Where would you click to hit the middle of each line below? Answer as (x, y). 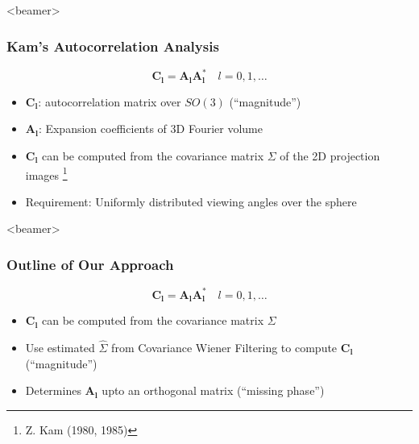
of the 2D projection (330, 155)
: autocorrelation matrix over (110, 101)
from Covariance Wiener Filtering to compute (224, 347)
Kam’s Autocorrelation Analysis (113, 46)
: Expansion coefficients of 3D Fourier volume (150, 129)
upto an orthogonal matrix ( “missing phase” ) (213, 390)
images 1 (46, 173)
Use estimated (60, 347)
